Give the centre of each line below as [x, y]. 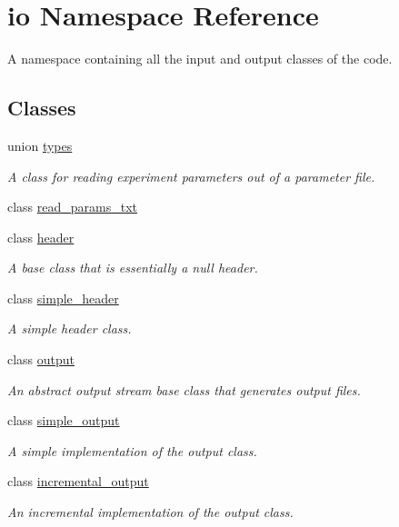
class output [41, 359]
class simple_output [64, 420]
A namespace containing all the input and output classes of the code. [200, 59]
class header [41, 237]
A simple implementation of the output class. [132, 450]
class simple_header [63, 298]
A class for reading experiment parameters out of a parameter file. [191, 176]
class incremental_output [78, 481]
